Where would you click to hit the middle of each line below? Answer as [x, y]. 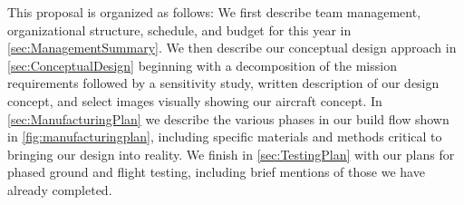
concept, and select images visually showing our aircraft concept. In [195, 100]
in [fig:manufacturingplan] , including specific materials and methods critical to [225, 137]
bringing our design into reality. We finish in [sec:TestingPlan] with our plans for [231, 154]
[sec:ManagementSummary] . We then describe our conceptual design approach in [232, 48]
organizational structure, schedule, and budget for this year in [179, 29]
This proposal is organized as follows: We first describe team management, [214, 12]
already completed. [60, 189]
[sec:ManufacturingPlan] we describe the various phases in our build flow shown [228, 118]
